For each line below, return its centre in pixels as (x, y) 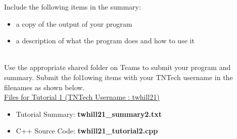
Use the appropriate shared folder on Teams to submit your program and (117, 67)
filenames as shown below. (44, 87)
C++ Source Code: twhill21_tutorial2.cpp (87, 131)
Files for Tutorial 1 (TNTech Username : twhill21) (82, 97)
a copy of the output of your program (74, 23)
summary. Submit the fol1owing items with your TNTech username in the (118, 77)
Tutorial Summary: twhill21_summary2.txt (89, 114)
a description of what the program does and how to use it (105, 41)
